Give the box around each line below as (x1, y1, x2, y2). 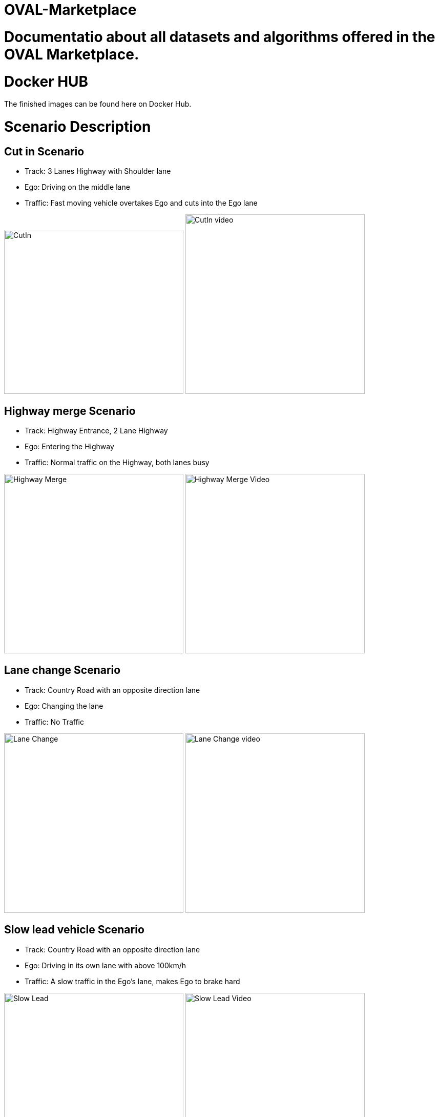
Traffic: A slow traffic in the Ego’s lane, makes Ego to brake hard (25, 976, 240, 986)
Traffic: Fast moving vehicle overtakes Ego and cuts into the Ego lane (25, 198, 258, 208)
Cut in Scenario (4, 145, 85, 158)
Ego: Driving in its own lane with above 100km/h (25, 961, 186, 970)
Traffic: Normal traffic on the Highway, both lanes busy (25, 458, 210, 467)
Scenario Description (4, 118, 151, 135)
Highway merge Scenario (4, 404, 136, 417)
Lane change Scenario (4, 664, 121, 677)
